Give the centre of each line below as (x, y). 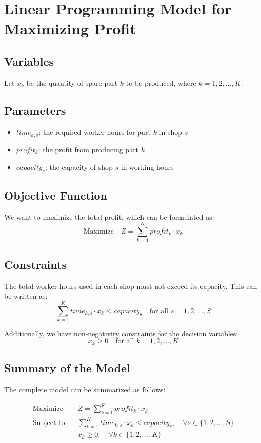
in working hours (147, 167)
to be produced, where (161, 82)
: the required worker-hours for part (95, 132)
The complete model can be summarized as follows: (85, 389)
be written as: (26, 296)
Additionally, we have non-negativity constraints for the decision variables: (121, 333)
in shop (171, 132)
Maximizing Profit (70, 28)
